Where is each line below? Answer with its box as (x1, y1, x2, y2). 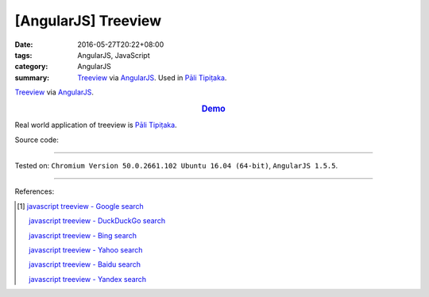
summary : (14, 72, 50, 83)
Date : (14, 40, 33, 49)
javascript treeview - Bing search (29, 230, 137, 240)
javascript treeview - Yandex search (29, 274, 147, 283)
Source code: (14, 135, 59, 145)
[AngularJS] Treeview (14, 12, 162, 29)
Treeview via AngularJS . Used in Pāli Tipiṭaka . (77, 72, 227, 83)
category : (14, 62, 48, 71)
